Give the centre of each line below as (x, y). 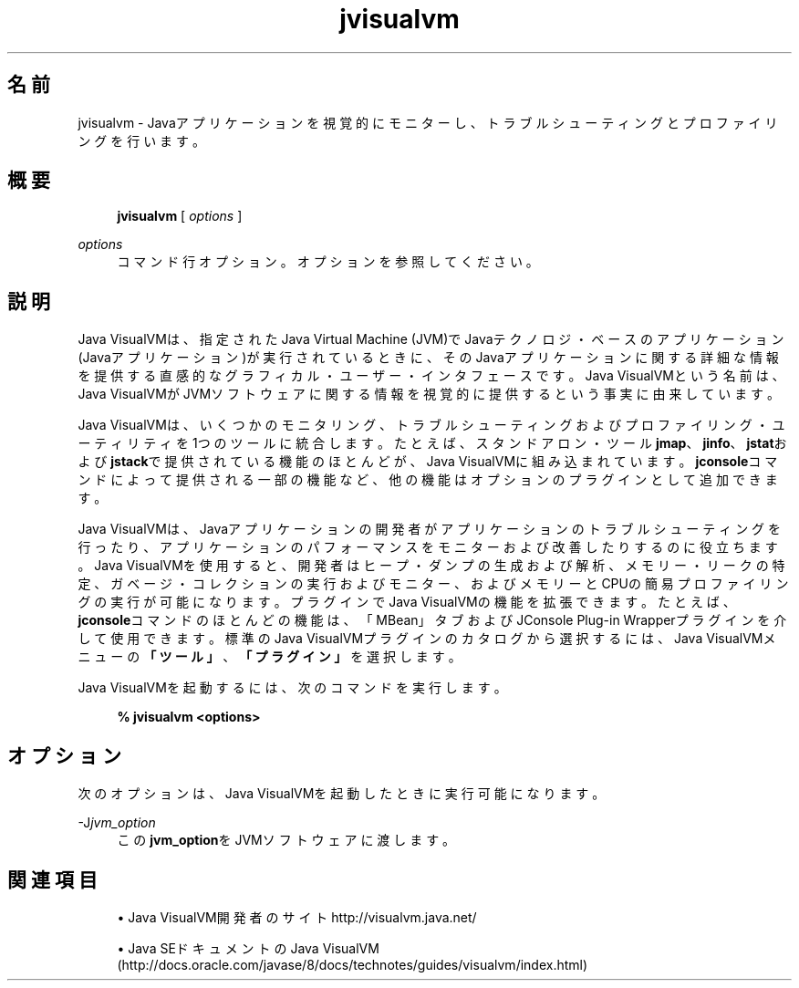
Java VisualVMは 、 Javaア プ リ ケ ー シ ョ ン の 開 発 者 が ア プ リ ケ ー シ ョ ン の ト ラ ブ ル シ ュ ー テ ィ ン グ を (430, 529)
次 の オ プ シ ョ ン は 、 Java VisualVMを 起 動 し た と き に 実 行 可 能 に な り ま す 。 (342, 794)
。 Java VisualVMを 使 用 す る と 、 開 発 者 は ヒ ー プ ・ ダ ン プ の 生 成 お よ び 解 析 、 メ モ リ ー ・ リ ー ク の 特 (431, 566)
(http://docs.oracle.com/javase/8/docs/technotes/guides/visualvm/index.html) (353, 964)
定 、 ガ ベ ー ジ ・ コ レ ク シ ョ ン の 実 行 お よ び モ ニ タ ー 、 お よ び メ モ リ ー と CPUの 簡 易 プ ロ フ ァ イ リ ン (433, 584)
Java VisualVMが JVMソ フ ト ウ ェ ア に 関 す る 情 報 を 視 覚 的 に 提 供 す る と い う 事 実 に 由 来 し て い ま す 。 (429, 394)
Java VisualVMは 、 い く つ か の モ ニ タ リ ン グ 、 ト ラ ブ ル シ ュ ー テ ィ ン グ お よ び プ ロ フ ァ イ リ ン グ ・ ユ (431, 425)
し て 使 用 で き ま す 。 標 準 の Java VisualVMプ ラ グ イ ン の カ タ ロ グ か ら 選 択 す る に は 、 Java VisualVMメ (427, 639)
